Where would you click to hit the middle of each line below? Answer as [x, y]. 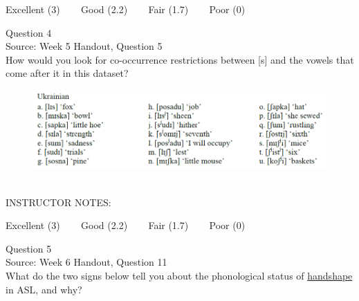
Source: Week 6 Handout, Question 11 [86, 262]
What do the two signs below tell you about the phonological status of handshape [179, 275]
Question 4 [29, 32]
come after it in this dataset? [67, 73]
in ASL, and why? [44, 289]
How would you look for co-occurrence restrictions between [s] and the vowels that [180, 59]
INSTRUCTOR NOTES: [58, 202]
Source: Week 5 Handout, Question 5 [84, 46]
